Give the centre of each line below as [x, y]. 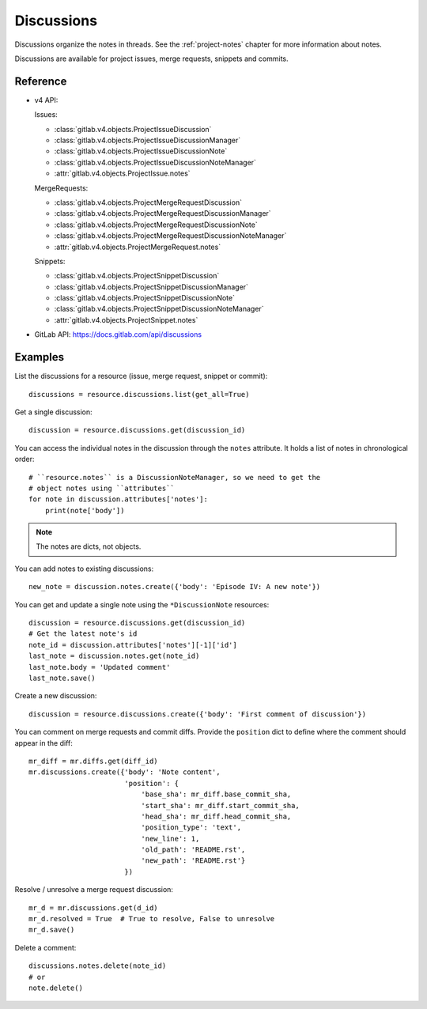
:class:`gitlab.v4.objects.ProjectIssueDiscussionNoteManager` [155, 162]
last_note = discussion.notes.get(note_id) [114, 656]
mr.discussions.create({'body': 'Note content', [125, 772]
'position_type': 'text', [191, 828]
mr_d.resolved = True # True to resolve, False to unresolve [152, 919]
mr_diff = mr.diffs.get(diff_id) [93, 761]
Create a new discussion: [56, 696]
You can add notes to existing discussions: [84, 569]
